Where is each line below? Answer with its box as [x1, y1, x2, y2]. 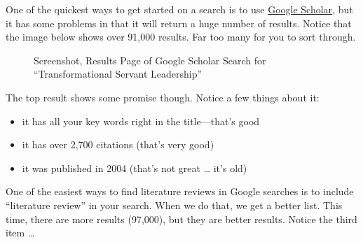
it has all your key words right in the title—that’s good [22, 113, 260, 128]
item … [6, 225, 35, 240]
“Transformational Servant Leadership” [34, 66, 203, 81]
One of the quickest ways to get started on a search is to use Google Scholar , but [6, 2, 353, 16]
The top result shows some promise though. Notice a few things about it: [6, 90, 320, 104]
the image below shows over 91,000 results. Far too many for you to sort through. [6, 29, 356, 44]
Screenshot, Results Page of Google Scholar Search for [34, 52, 266, 67]
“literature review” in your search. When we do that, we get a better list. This [6, 197, 343, 212]
